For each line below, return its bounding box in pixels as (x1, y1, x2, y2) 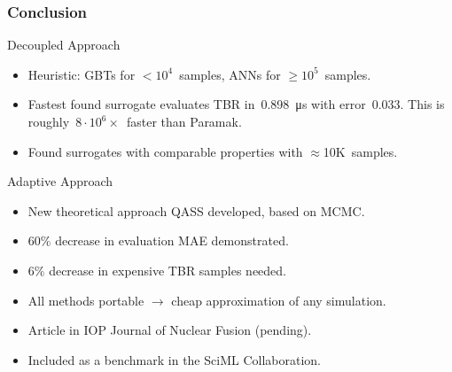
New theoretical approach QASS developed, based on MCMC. (27, 201, 365, 220)
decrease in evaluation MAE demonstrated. (55, 231, 289, 250)
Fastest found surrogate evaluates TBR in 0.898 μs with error (27, 95, 366, 113)
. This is (400, 95, 445, 113)
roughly (27, 112, 70, 130)
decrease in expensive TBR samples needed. (49, 260, 286, 279)
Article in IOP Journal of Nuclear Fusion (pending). (27, 321, 312, 339)
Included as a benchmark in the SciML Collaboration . (27, 350, 321, 368)
